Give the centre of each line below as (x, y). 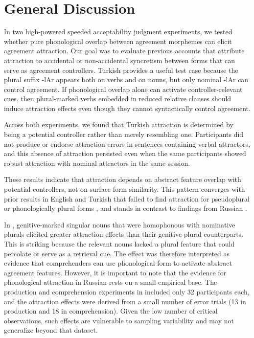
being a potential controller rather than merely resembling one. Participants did (124, 134)
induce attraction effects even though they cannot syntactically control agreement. (127, 108)
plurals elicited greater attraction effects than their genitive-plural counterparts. (124, 234)
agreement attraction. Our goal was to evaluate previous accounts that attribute (124, 51)
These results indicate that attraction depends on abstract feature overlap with (123, 179)
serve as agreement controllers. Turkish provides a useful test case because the (121, 70)
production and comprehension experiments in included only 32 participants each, (127, 291)
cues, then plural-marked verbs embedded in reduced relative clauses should (118, 99)
